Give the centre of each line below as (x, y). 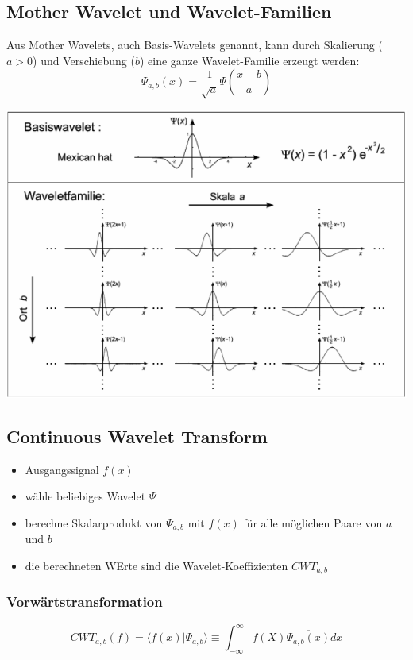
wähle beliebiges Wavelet (85, 496)
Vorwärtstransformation (85, 602)
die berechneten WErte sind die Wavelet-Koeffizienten (156, 565)
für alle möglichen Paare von (313, 522)
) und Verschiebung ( (84, 60)
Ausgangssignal (62, 469)
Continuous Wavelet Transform (137, 436)
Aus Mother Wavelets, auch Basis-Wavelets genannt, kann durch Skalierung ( (195, 45)
